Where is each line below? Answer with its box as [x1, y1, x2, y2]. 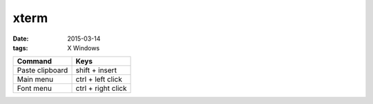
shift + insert [75, 65, 117, 75]
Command [17, 56, 52, 66]
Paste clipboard [17, 65, 68, 75]
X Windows [67, 43, 100, 52]
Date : [12, 34, 29, 43]
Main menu [17, 74, 54, 84]
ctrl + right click [75, 83, 127, 93]
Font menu [17, 83, 52, 93]
